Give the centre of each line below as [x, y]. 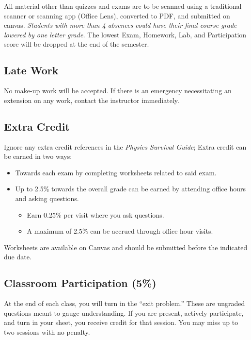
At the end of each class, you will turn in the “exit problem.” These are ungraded [125, 303]
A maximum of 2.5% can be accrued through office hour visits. [120, 231]
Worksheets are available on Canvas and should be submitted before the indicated [126, 247]
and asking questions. [47, 198]
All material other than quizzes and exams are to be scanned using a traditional [123, 6]
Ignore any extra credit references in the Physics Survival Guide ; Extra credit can [125, 146]
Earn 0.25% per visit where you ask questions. [95, 214]
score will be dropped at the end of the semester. [77, 44]
